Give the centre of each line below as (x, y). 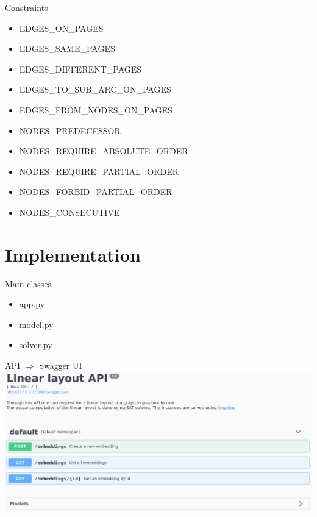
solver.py (36, 345)
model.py (36, 324)
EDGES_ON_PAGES (61, 28)
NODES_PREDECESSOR (70, 130)
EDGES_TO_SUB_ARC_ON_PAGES (95, 89)
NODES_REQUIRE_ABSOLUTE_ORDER (104, 151)
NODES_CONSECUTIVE (69, 212)
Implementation (73, 254)
